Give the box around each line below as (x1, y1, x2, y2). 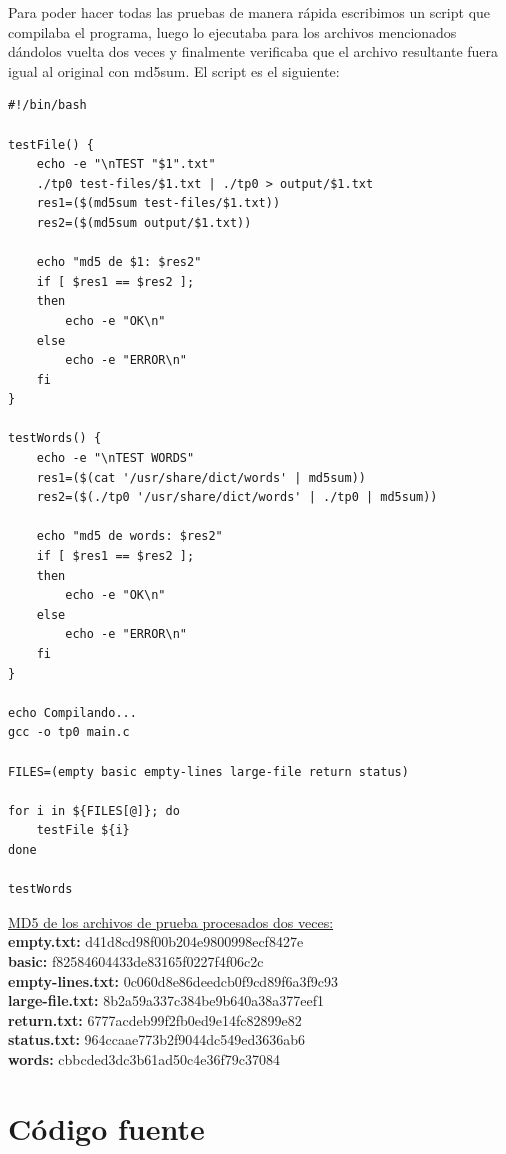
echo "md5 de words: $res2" (36, 529, 223, 544)
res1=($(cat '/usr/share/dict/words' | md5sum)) (36, 470, 366, 485)
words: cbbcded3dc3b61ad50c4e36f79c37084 (8, 1048, 280, 1069)
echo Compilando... (8, 705, 137, 720)
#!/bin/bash (8, 98, 87, 113)
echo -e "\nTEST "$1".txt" (36, 157, 216, 172)
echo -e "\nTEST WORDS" (36, 451, 195, 466)
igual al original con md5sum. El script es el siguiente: (8, 60, 340, 81)
